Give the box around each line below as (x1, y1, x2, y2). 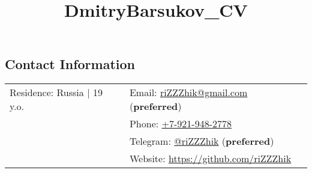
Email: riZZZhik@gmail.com (129, 85, 248, 100)
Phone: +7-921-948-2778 (129, 117, 232, 131)
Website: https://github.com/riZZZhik (129, 151, 292, 166)
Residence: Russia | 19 (10, 85, 103, 100)
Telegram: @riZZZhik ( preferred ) (129, 134, 274, 148)
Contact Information (5, 55, 135, 73)
